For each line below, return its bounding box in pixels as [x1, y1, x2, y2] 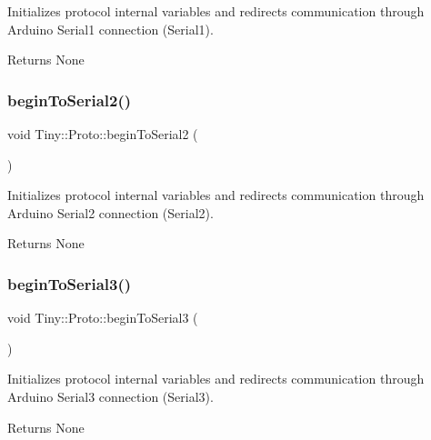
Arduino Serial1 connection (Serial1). [7, 19, 214, 38]
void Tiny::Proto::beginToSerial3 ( [7, 308, 198, 327]
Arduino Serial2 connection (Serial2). [7, 203, 214, 222]
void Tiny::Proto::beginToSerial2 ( [7, 125, 198, 143]
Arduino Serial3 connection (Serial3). [7, 386, 214, 405]
